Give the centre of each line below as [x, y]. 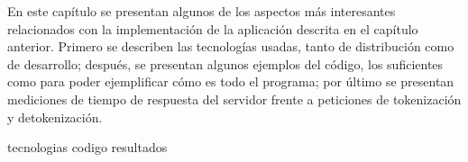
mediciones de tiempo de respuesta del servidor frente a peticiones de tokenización [234, 99]
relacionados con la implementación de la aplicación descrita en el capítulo [213, 28]
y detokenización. [55, 117]
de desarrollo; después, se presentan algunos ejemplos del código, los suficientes [225, 63]
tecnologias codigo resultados [87, 147]
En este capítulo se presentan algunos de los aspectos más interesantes [202, 11]
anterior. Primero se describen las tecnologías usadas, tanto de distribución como [231, 46]
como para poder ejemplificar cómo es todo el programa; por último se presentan [231, 81]
